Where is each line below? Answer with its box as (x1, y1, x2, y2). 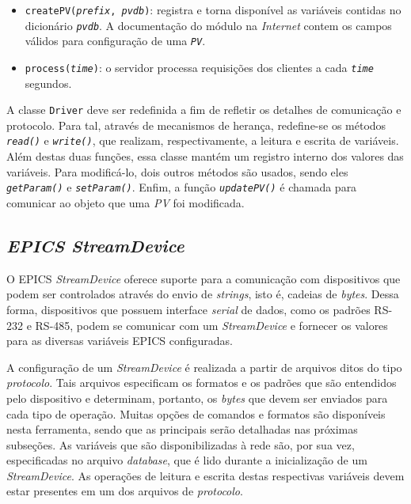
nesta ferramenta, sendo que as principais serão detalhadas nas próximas (6, 421, 358, 438)
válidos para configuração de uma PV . (25, 32, 206, 49)
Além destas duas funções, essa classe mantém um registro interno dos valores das (6, 148, 404, 165)
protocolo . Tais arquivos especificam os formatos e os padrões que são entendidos (6, 374, 397, 391)
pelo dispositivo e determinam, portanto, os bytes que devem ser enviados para (6, 389, 388, 406)
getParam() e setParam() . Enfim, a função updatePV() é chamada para (6, 179, 357, 195)
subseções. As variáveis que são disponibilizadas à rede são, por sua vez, (6, 436, 355, 453)
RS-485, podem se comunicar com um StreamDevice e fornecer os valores (35, 316, 388, 333)
